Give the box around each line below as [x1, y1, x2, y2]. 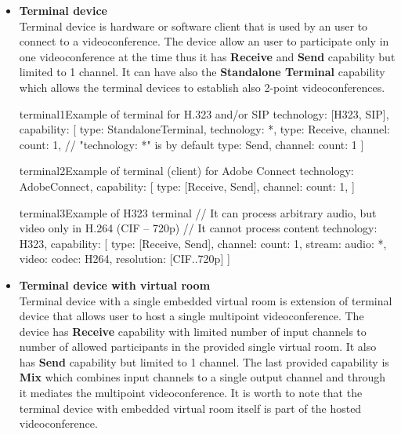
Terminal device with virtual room [19, 276, 211, 293]
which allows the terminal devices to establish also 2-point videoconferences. [19, 78, 385, 95]
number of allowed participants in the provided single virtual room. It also [19, 338, 377, 355]
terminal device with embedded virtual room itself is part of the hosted [19, 399, 362, 416]
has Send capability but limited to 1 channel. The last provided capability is [19, 353, 389, 370]
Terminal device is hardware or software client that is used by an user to [19, 17, 368, 34]
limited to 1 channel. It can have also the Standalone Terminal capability [19, 64, 385, 80]
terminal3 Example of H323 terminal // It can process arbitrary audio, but [19, 204, 377, 221]
